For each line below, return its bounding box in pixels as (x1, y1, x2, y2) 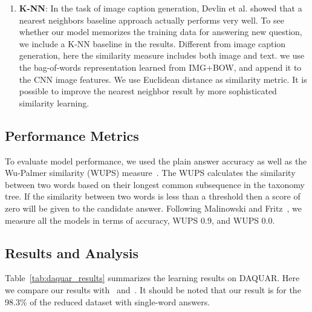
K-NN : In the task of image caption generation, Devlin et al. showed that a (19, 2, 302, 14)
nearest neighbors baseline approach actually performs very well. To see (19, 13, 284, 26)
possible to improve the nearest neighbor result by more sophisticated (19, 85, 277, 97)
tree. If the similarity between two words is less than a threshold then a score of (5, 190, 301, 203)
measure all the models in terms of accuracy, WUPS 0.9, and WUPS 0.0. (5, 213, 275, 226)
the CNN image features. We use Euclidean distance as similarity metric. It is (19, 73, 307, 85)
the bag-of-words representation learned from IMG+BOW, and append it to (19, 60, 302, 73)
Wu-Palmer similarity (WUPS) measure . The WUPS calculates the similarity (5, 166, 296, 179)
